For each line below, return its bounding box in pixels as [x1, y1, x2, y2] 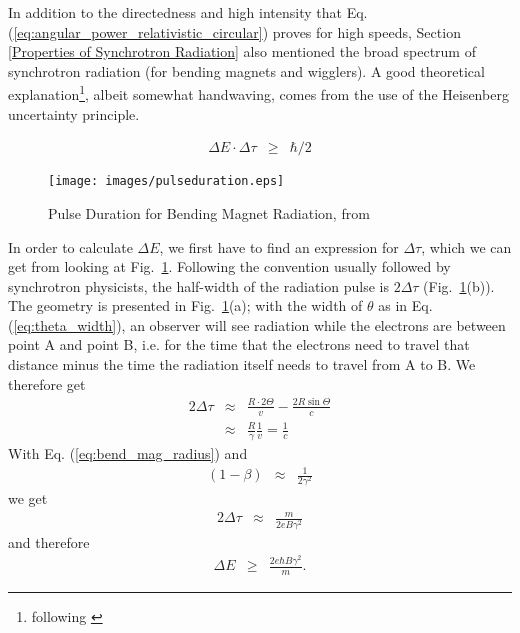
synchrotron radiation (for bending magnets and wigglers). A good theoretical [8, 60, 485, 81]
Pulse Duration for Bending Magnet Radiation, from [48, 202, 370, 223]
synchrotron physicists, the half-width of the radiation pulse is [8, 275, 389, 296]
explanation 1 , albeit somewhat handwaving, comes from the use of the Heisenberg [8, 81, 509, 105]
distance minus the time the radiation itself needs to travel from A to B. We [8, 354, 476, 375]
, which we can [421, 236, 512, 257]
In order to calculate [8, 236, 133, 257]
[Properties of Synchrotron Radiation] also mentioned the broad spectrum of [8, 41, 476, 62]
